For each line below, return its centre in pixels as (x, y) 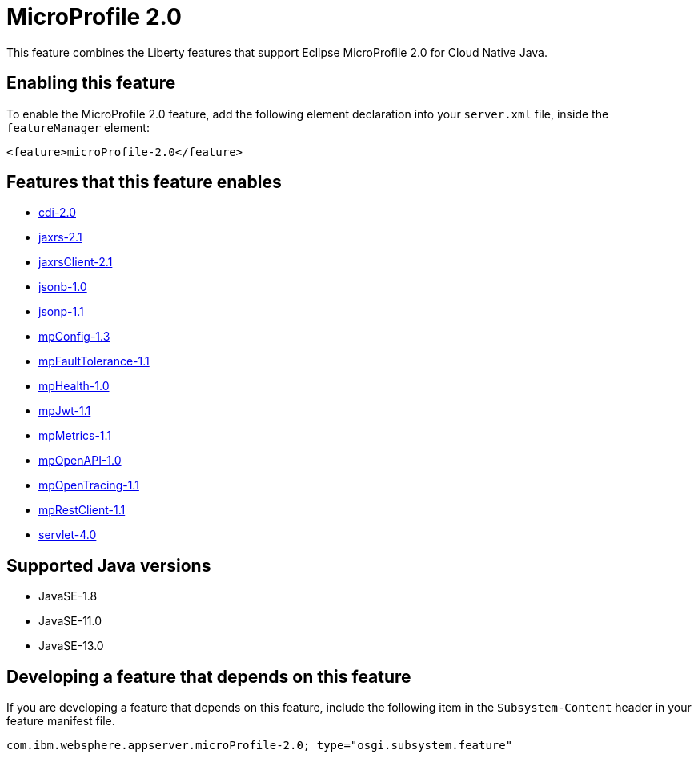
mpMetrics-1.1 (75, 436)
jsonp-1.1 (61, 312)
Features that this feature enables (144, 182)
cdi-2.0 (57, 213)
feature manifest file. (61, 721)
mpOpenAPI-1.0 (80, 461)
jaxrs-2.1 (60, 237)
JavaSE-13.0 (71, 646)
